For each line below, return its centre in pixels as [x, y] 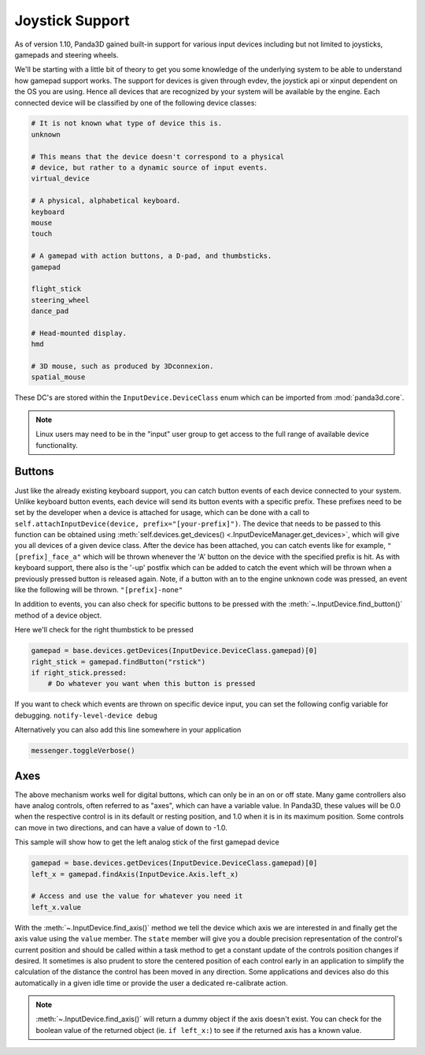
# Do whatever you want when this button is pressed [152, 684]
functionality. [57, 445]
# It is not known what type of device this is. [127, 123]
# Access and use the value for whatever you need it [137, 896]
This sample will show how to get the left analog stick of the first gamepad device [147, 842]
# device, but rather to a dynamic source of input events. [150, 168]
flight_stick [56, 289]
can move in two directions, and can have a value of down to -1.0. [121, 827]
